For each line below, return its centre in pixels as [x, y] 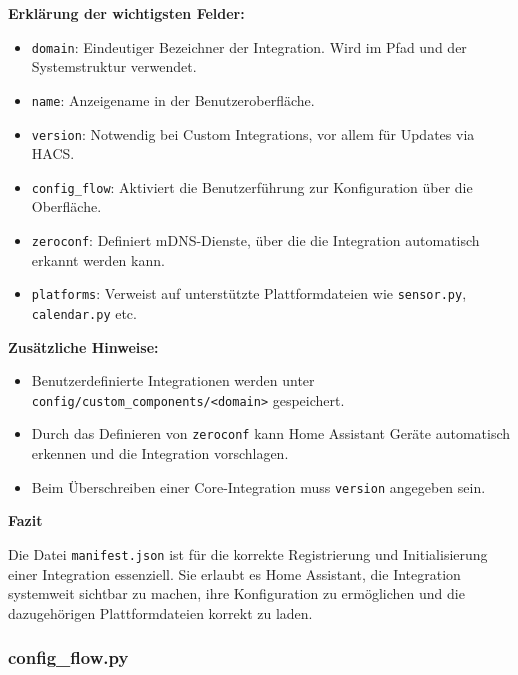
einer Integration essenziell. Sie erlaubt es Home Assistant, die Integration [234, 573]
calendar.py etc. [84, 312]
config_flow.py [68, 657]
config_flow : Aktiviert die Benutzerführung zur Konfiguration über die [252, 186]
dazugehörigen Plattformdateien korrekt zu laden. [160, 612]
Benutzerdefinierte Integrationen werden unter [173, 380]
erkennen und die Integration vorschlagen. [160, 453]
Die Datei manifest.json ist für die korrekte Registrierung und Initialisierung [248, 553]
